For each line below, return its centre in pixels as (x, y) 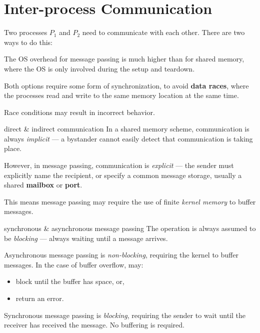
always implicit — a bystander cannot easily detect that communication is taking (128, 138)
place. (13, 148)
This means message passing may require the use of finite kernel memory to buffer (130, 201)
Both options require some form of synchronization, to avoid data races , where (126, 85)
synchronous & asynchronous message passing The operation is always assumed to (130, 228)
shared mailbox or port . (43, 185)
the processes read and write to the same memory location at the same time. (121, 95)
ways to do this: (28, 42)
